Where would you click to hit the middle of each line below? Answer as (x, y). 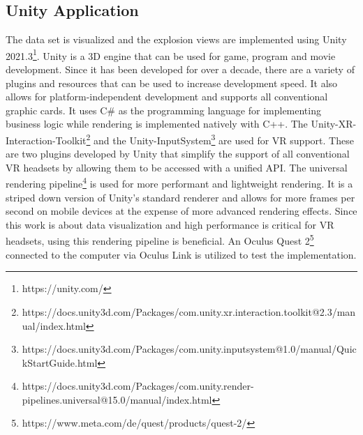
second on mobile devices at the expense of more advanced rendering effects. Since (181, 211)
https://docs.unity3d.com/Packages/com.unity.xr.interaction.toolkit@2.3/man (189, 311)
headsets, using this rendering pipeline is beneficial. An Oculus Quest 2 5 (160, 240)
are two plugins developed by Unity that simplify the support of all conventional (178, 154)
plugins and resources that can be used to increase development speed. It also (172, 83)
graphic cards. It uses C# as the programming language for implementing (163, 110)
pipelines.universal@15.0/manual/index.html (117, 399)
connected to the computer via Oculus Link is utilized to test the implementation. (181, 254)
